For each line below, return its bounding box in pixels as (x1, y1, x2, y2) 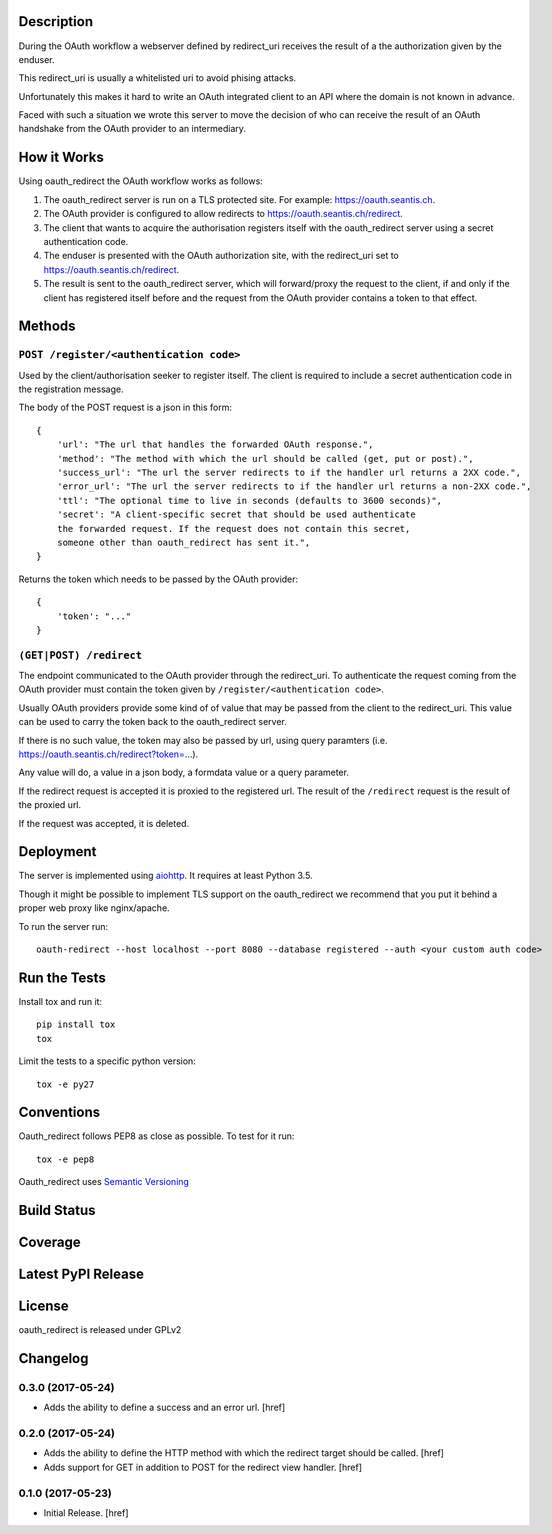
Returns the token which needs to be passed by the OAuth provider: (18, 573, 299, 585)
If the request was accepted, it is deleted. (18, 817, 190, 829)
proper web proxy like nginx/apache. (18, 902, 170, 914)
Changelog (18, 1350, 89, 1367)
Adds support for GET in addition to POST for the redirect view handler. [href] (43, 1461, 362, 1473)
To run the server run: (18, 920, 109, 932)
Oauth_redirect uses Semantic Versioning (18, 1176, 190, 1188)
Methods (18, 318, 76, 335)
